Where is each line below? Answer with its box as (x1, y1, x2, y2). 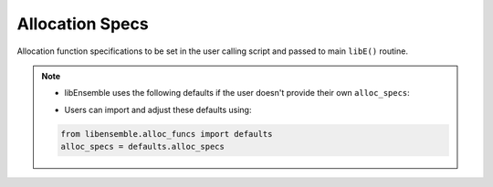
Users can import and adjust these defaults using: (64, 104, 252, 115)
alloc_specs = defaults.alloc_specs (60, 141, 226, 152)
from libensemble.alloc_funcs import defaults (60, 129, 273, 139)
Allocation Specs (16, 14, 150, 34)
